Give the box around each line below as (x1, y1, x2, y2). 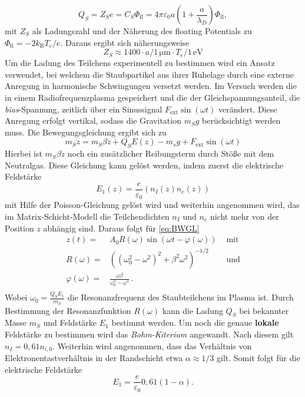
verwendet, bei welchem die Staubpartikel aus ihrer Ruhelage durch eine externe (5, 68, 294, 80)
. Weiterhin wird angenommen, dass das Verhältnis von (52, 339, 252, 352)
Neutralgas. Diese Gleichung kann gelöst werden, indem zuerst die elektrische (5, 158, 283, 171)
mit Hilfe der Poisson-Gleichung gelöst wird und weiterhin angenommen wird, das (5, 198, 300, 211)
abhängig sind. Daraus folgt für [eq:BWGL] (43, 221, 200, 234)
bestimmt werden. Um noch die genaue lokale (111, 316, 279, 329)
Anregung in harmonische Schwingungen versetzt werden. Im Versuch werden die (5, 80, 297, 92)
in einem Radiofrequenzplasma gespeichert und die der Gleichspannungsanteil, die (5, 91, 300, 103)
